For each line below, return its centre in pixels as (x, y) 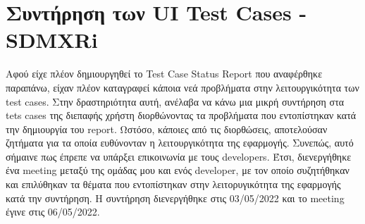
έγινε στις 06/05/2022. (53, 212)
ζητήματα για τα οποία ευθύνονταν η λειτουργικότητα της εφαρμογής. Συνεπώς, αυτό (180, 143)
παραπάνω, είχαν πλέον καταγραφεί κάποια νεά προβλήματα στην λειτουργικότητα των (182, 87)
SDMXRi (52, 40)
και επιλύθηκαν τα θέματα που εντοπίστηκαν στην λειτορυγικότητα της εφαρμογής (173, 184)
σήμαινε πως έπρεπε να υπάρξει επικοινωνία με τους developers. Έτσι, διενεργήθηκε (179, 156)
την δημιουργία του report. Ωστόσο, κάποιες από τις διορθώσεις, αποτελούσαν (167, 129)
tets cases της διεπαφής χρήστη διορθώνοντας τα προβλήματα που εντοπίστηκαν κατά (181, 115)
